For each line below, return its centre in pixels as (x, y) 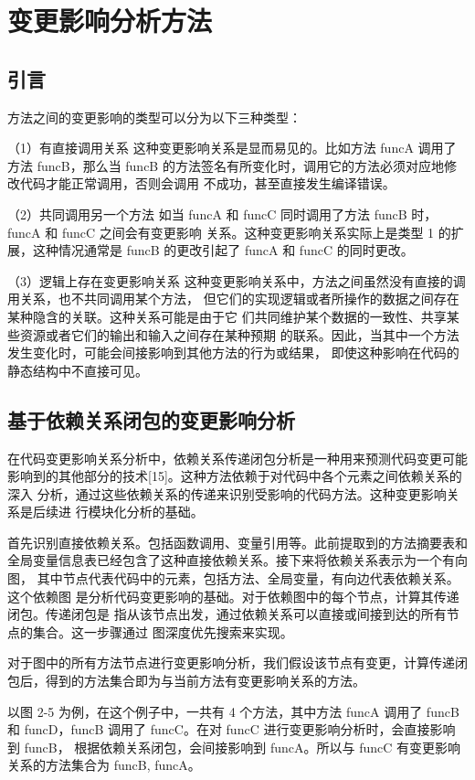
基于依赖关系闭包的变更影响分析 (151, 419)
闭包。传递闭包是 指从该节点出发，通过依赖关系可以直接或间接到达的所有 (227, 614)
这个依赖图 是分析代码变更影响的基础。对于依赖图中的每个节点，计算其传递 (233, 596)
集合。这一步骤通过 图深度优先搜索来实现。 (163, 631)
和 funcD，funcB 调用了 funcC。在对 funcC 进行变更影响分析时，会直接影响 (232, 729)
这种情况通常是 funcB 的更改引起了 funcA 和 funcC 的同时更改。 (223, 250)
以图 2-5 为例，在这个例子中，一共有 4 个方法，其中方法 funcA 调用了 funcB (233, 711)
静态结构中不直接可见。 (78, 370)
